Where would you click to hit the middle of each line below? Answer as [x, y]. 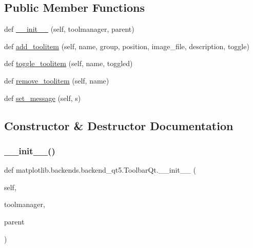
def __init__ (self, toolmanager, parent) [69, 29]
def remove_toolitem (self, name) [57, 80]
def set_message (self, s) [43, 98]
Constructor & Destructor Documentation [119, 125]
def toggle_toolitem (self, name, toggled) [69, 63]
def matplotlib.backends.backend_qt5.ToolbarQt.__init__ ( [100, 170]
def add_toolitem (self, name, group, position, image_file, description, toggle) [127, 46]
